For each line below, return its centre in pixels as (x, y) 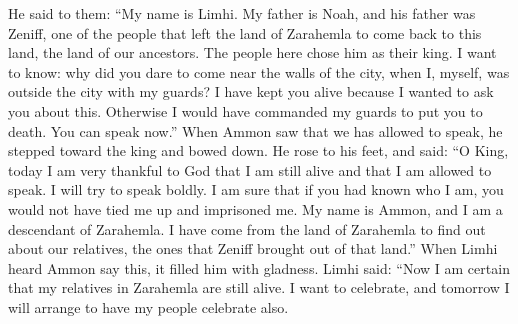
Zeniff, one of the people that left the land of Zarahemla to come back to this (245, 32)
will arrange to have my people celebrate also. (148, 306)
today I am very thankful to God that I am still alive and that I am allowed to (250, 169)
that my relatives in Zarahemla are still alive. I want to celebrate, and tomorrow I (259, 287)
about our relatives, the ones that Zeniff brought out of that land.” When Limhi (253, 248)
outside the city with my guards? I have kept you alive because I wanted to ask (251, 91)
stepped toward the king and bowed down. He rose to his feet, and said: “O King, (258, 150)
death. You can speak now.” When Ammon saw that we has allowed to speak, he (255, 130)
